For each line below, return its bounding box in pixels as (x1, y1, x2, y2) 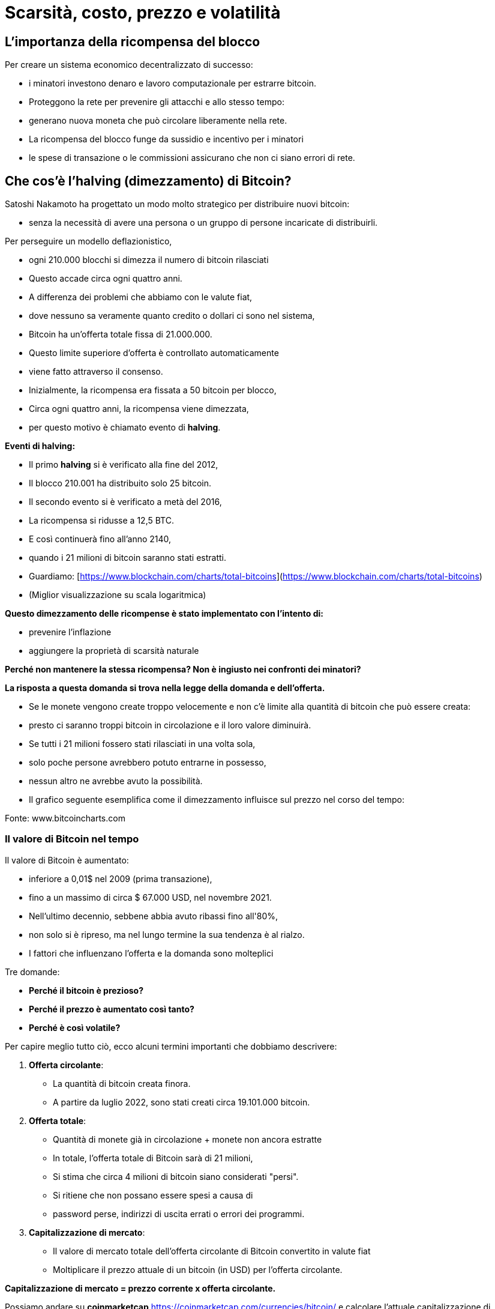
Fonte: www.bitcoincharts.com (5, 813, 125, 824)
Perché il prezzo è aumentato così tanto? (29, 1003, 194, 1014)
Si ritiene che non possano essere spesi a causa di (53, 1190, 253, 1200)
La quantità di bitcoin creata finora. (53, 1078, 191, 1089)
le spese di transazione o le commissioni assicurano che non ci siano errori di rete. (29, 153, 355, 163)
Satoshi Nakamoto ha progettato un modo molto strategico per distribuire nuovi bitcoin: (5, 199, 350, 210)
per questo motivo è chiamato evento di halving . (29, 422, 221, 433)
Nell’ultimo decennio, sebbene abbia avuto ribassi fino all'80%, (29, 910, 278, 921)
